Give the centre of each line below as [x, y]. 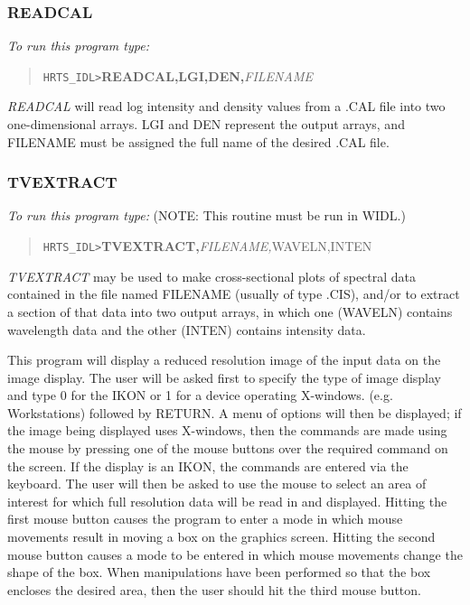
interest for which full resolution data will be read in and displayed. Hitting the [227, 501]
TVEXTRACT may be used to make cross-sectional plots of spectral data [212, 276]
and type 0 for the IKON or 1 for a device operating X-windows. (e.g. [200, 395]
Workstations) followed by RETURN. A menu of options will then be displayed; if [235, 412]
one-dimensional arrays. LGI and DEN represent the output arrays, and [206, 124]
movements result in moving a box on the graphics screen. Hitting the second [221, 537]
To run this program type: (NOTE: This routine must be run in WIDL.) [207, 215]
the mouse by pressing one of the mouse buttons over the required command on [228, 448]
